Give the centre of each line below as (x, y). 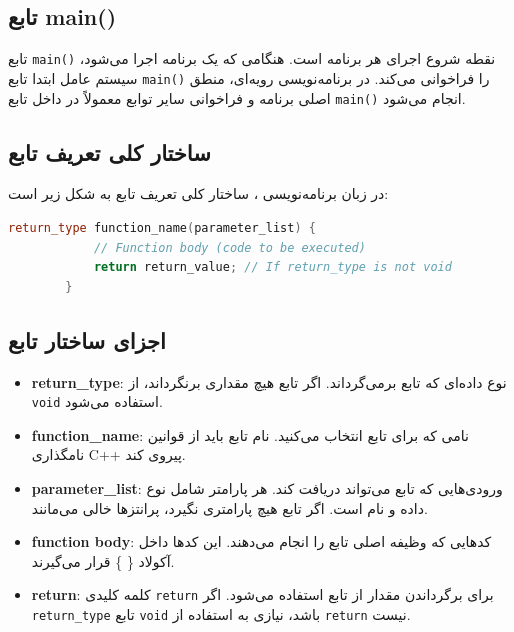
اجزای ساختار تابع (87, 339)
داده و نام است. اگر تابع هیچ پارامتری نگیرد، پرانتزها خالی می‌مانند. (229, 507)
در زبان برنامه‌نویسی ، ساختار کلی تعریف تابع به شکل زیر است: (198, 193)
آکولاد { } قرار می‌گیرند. (103, 560)
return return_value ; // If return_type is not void (272, 267)
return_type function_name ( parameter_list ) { (162, 227)
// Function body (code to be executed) (229, 247)
